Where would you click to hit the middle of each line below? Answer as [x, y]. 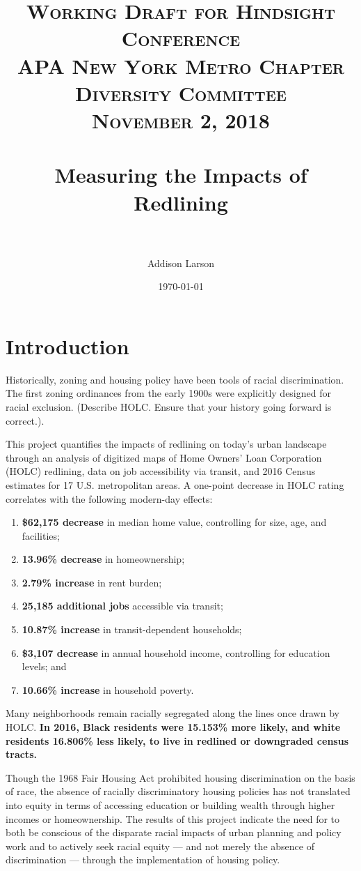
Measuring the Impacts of [181, 175]
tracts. [21, 754]
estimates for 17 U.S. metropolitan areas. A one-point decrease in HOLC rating [175, 484]
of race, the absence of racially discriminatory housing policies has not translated [178, 791]
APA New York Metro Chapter [181, 65]
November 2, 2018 [181, 120]
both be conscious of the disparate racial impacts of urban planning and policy [174, 832]
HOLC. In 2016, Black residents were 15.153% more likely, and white [173, 727]
